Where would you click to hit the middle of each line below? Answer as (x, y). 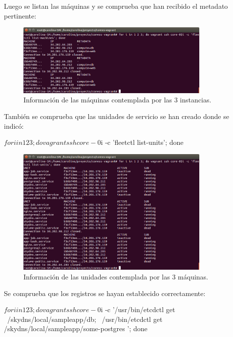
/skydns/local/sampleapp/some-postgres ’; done (76, 328)
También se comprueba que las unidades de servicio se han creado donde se (116, 116)
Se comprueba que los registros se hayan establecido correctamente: (105, 293)
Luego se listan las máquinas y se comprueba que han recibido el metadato (116, 6)
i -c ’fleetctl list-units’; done (142, 142)
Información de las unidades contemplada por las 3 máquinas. (116, 276)
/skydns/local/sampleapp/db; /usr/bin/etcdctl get (85, 319)
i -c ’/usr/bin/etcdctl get (138, 309)
